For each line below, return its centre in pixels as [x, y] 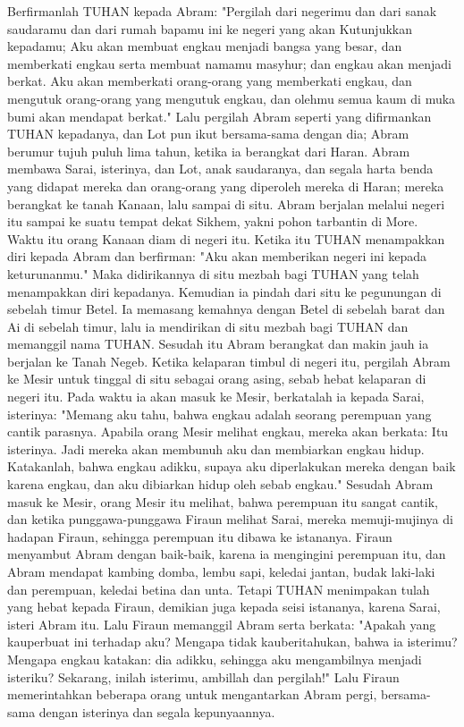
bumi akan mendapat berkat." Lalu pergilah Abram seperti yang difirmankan [219, 116]
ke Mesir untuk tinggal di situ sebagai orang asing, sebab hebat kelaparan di [217, 379]
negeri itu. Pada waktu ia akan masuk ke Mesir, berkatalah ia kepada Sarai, [216, 397]
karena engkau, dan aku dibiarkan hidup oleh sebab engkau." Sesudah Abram [220, 484]
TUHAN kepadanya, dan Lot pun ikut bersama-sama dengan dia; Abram [208, 134]
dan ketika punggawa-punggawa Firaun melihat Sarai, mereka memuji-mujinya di [230, 519]
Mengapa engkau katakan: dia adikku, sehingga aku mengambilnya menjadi [215, 659]
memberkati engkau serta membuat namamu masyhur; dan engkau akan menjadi [229, 63]
